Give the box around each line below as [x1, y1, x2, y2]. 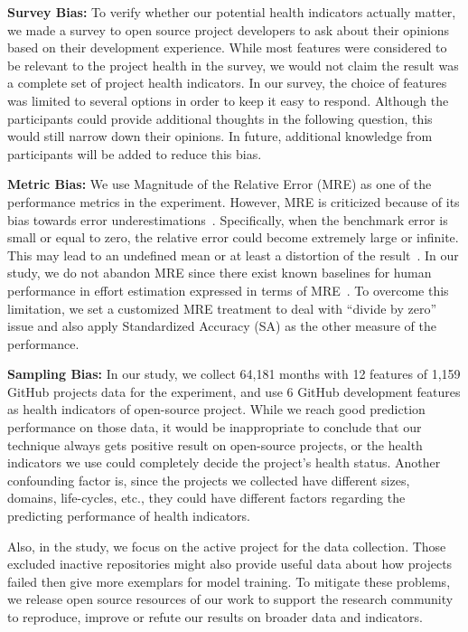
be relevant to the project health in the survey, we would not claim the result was [7, 55, 459, 74]
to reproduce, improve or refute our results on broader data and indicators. [7, 608, 423, 626]
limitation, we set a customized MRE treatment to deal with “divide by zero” [7, 298, 437, 317]
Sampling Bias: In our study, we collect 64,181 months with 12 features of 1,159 [7, 364, 461, 383]
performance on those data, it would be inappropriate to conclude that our [7, 418, 422, 437]
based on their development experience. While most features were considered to [7, 38, 447, 57]
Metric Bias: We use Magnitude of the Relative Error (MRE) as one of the [7, 175, 432, 193]
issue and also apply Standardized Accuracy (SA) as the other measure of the [7, 316, 436, 335]
